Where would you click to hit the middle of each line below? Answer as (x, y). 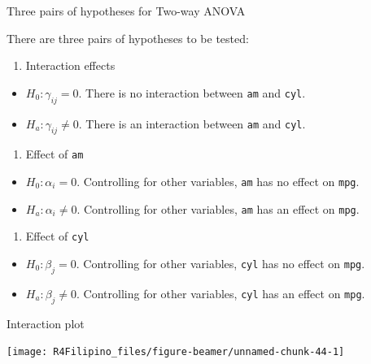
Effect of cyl (57, 236)
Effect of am (55, 154)
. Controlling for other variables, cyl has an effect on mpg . (221, 293)
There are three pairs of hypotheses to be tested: (128, 38)
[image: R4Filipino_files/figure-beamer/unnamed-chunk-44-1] (176, 352)
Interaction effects (70, 65)
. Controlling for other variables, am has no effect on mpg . (218, 182)
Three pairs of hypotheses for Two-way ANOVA (126, 11)
